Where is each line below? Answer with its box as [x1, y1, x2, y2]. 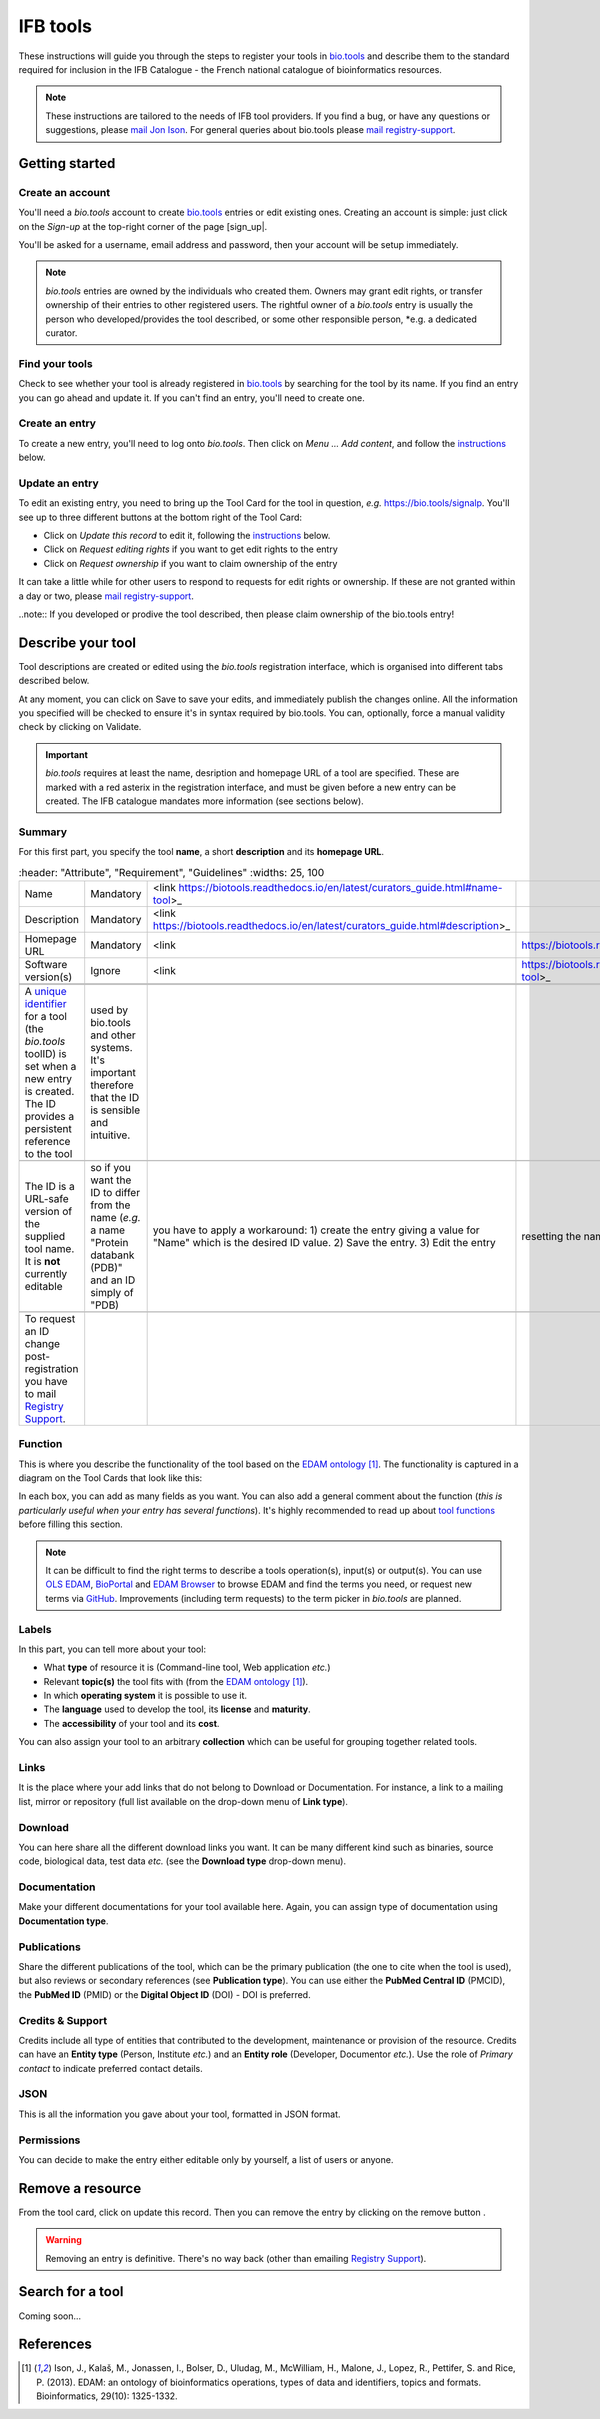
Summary [18, 825, 68, 839]
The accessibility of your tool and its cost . [43, 1717, 220, 1729]
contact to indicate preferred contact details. [18, 2062, 204, 2074]
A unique [24, 984, 67, 998]
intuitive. [90, 1128, 131, 1142]
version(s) [24, 970, 73, 984]
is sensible [90, 1103, 141, 1117]
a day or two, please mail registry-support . [18, 590, 194, 602]
